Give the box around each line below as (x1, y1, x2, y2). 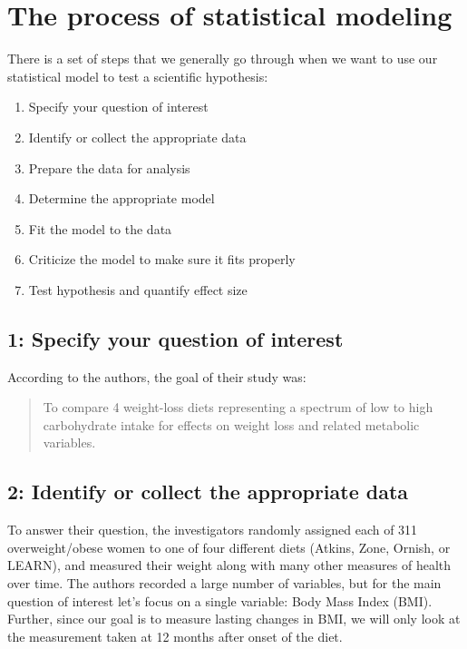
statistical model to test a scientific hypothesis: (7, 66, 268, 85)
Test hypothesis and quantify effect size (28, 280, 248, 299)
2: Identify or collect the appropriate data (7, 477, 409, 506)
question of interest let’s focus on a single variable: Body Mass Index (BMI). (7, 591, 433, 610)
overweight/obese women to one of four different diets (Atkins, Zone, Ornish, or (7, 537, 451, 556)
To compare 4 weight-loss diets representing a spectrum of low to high (43, 398, 433, 417)
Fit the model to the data (28, 219, 172, 238)
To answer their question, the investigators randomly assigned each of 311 (7, 520, 418, 539)
